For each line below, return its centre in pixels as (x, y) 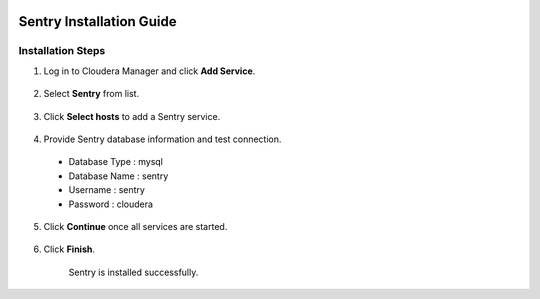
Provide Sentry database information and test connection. (162, 139)
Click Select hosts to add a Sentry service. (132, 116)
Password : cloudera (111, 204)
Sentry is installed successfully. (133, 272)
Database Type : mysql (116, 162)
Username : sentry (106, 190)
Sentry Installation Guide (97, 21)
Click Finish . (69, 249)
